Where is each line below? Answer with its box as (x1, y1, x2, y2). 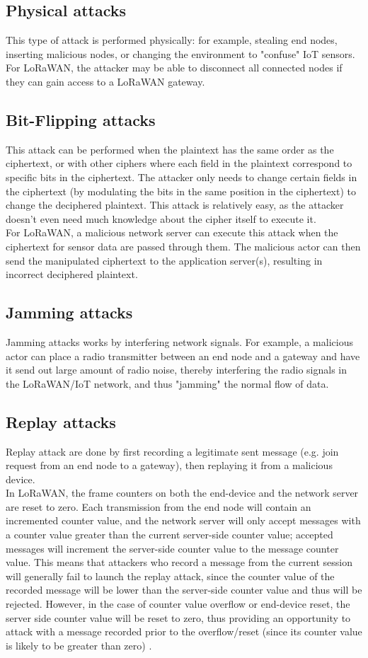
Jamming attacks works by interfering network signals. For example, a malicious (6, 334, 353, 349)
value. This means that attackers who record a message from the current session (6, 555, 352, 570)
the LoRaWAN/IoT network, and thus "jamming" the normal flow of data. (6, 376, 329, 391)
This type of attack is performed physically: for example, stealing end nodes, (6, 33, 338, 47)
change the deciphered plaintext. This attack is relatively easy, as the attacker (6, 197, 344, 212)
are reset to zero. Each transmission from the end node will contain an (6, 499, 311, 514)
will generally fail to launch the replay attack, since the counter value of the (6, 568, 335, 583)
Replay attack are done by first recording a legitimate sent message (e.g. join (6, 444, 339, 458)
